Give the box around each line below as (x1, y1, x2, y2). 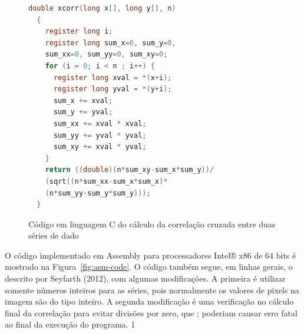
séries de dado (28, 229, 79, 242)
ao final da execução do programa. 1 (5, 318, 136, 330)
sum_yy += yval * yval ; (53, 131, 147, 140)
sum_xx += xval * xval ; (53, 119, 147, 128)
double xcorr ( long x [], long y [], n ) (28, 4, 176, 12)
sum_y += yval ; (53, 108, 113, 117)
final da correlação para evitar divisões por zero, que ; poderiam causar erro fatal (5, 306, 298, 319)
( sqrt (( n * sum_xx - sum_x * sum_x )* (45, 177, 168, 186)
